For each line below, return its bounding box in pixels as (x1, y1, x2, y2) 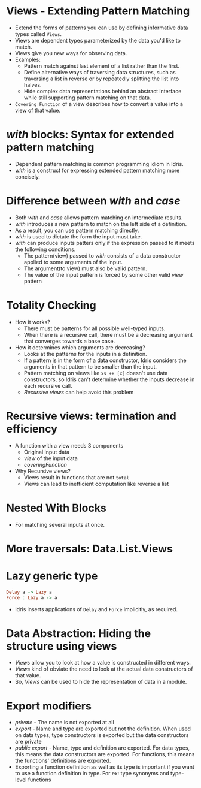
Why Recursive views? (14, 467, 71, 475)
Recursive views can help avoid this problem (23, 388, 134, 395)
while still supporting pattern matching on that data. (23, 94, 151, 101)
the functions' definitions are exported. (14, 757, 111, 765)
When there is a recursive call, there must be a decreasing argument (23, 331, 193, 338)
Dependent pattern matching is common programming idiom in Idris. (14, 160, 184, 167)
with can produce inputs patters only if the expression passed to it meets (14, 239, 195, 246)
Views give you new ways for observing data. (14, 49, 127, 56)
